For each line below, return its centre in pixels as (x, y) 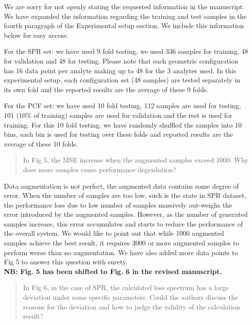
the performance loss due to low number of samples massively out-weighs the (118, 204)
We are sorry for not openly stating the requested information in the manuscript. (124, 6)
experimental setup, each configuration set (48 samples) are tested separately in (122, 80)
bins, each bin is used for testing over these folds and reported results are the (118, 134)
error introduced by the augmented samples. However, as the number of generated (126, 214)
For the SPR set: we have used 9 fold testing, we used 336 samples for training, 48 (126, 51)
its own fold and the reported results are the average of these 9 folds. (106, 89)
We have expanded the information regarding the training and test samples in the (125, 16)
